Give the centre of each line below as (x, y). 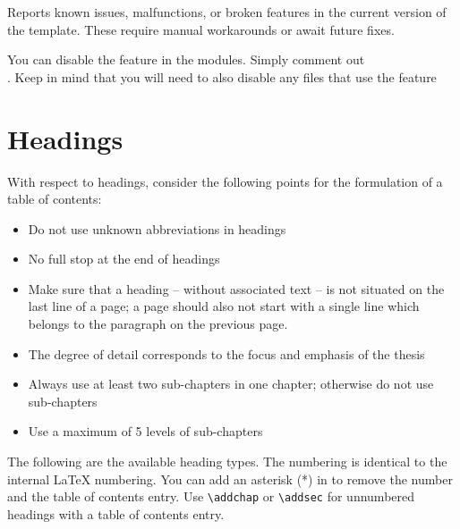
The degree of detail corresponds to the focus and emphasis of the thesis (226, 353)
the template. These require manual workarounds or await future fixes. (201, 29)
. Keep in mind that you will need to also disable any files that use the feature (222, 76)
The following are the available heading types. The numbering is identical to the (227, 462)
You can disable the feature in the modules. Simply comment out (186, 59)
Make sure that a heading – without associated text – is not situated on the (236, 288)
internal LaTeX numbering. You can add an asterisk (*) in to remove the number (230, 479)
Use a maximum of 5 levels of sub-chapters (145, 431)
